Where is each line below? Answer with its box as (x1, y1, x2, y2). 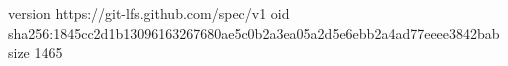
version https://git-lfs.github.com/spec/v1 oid (8, 3, 290, 23)
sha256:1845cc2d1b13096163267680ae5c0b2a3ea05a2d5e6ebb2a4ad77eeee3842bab (8, 22, 500, 43)
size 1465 (8, 42, 63, 63)
